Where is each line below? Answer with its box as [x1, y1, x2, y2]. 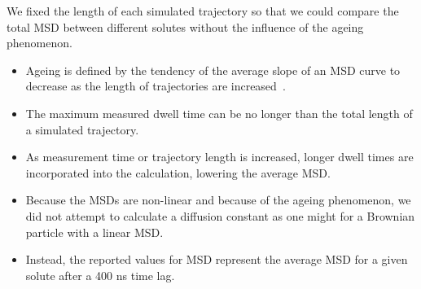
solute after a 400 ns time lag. [25, 266, 175, 283]
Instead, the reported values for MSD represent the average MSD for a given [25, 251, 408, 268]
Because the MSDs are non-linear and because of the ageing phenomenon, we [25, 191, 411, 208]
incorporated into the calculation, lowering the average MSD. [25, 164, 331, 181]
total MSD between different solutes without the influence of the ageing [7, 18, 364, 35]
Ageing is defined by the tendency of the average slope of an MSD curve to [25, 61, 401, 78]
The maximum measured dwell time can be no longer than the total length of [25, 104, 413, 121]
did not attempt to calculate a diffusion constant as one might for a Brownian [25, 207, 415, 224]
